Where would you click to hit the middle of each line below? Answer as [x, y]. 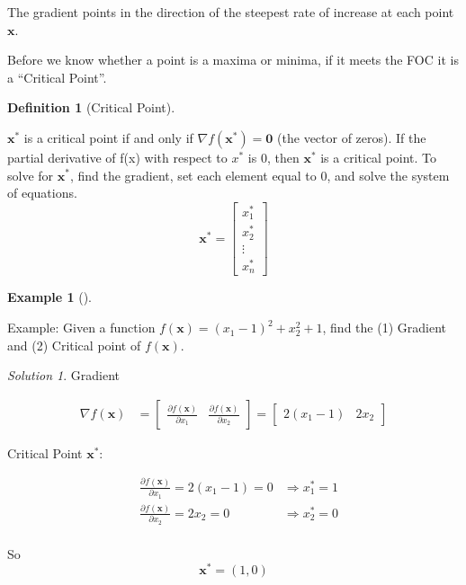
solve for [31, 175]
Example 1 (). [49, 297]
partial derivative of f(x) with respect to [117, 157]
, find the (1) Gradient [384, 328]
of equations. [42, 193]
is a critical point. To [379, 157]
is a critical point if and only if [108, 137]
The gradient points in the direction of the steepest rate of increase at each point [231, 12]
